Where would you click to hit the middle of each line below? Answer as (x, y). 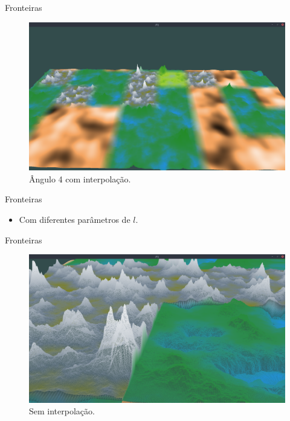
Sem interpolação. (62, 411)
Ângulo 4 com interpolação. (80, 178)
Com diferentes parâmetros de (75, 219)
